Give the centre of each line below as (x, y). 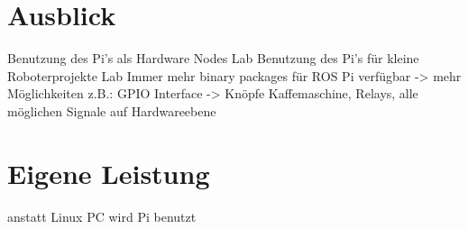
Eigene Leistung (109, 173)
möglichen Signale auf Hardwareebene (112, 110)
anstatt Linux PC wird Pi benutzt (102, 216)
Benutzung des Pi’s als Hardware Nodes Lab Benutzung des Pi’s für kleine (213, 58)
